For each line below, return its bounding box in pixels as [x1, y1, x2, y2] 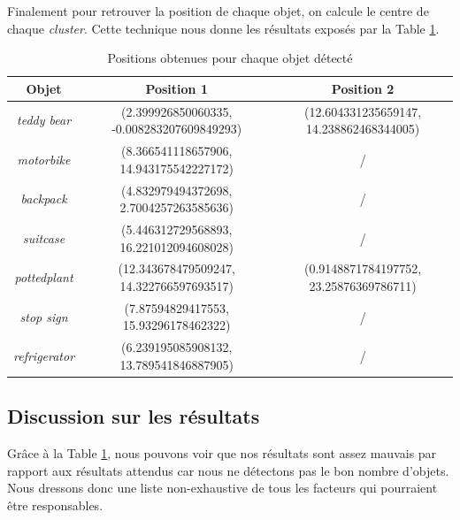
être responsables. [7, 495, 103, 514]
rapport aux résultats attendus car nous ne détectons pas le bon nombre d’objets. [7, 461, 449, 479]
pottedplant [14, 268, 73, 287]
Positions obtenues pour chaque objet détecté [107, 49, 353, 67]
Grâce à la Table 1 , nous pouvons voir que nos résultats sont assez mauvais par [7, 444, 437, 463]
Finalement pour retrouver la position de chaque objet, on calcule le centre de [7, 2, 429, 19]
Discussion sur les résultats [7, 402, 260, 430]
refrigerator [13, 347, 75, 365]
